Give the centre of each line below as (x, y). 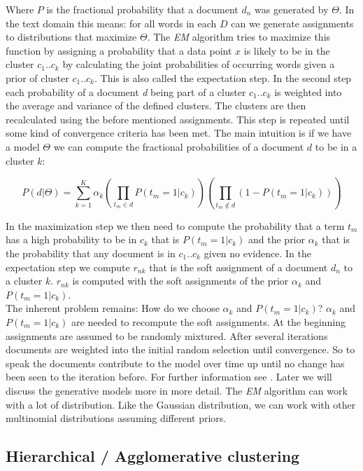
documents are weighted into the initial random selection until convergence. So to (180, 349)
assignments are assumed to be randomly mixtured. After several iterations (167, 335)
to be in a (336, 146)
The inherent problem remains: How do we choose (113, 308)
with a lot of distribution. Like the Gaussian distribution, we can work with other (181, 404)
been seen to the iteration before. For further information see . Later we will (169, 377)
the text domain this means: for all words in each (111, 23)
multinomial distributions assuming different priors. (116, 418)
